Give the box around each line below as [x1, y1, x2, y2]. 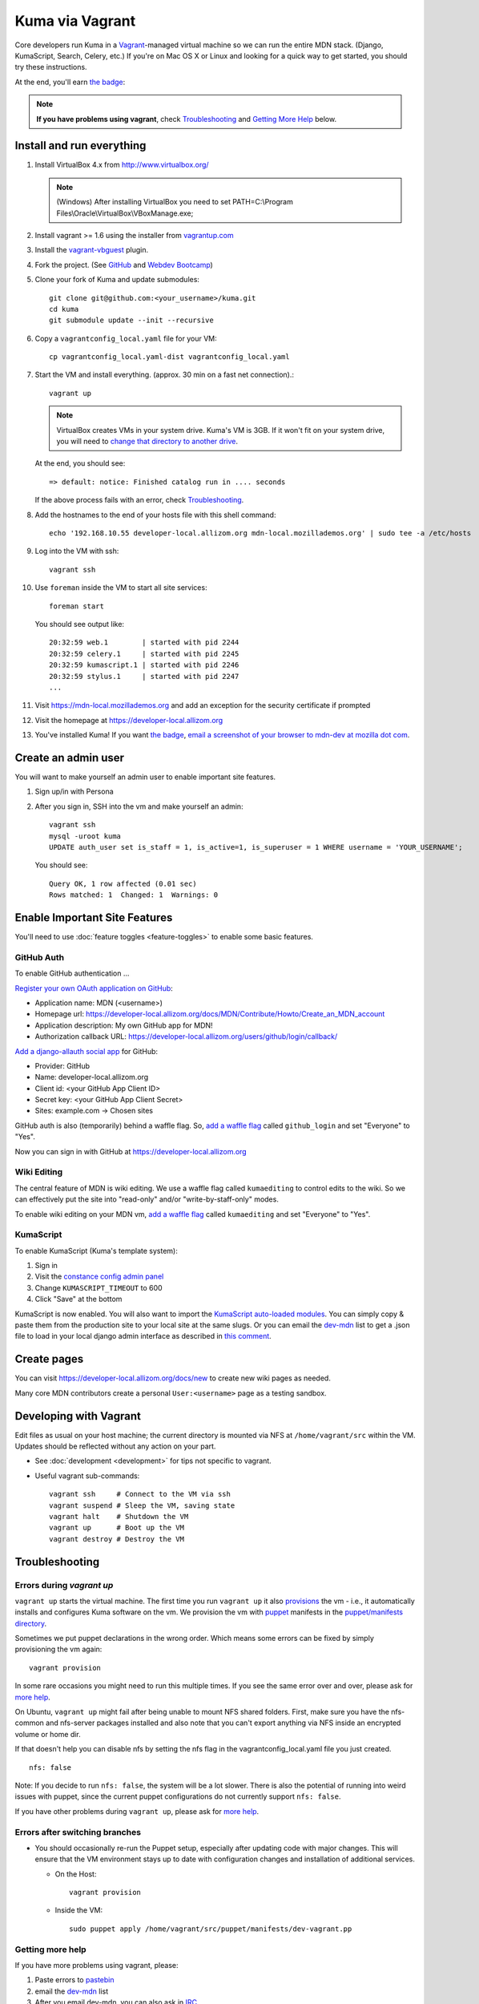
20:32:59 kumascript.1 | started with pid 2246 [49, 661, 239, 669]
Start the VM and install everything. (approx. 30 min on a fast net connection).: [34, 370, 295, 380]
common [14, 1718, 44, 1727]
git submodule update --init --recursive [49, 316, 214, 325]
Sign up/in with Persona [34, 786, 114, 797]
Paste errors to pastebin [34, 1975, 115, 1985]
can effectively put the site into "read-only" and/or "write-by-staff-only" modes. [14, 1194, 280, 1204]
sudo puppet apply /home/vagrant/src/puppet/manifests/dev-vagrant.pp [69, 1924, 352, 1933]
